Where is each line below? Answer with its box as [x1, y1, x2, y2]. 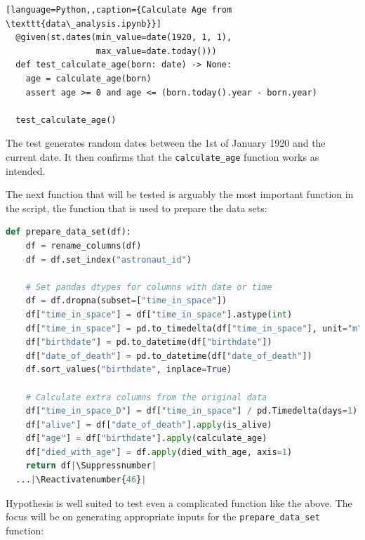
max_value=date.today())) [95, 46, 217, 56]
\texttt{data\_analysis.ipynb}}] [6, 18, 161, 29]
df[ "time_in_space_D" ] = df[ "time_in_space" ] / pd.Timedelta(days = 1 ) [25, 406, 358, 416]
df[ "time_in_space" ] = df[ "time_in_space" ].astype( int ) [25, 309, 293, 320]
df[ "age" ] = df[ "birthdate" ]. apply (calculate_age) [25, 433, 267, 444]
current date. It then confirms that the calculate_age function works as [6, 149, 319, 164]
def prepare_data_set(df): [6, 227, 131, 237]
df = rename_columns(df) [25, 240, 142, 251]
